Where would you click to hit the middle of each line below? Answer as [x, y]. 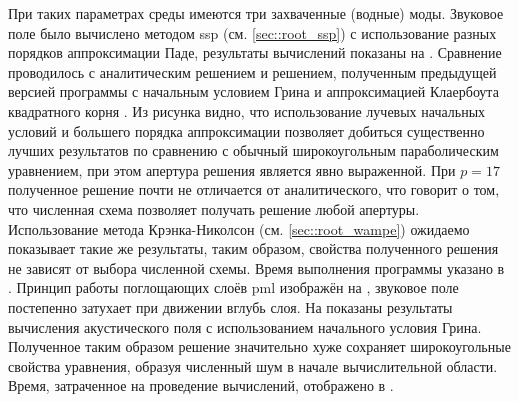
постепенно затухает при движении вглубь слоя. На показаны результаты [230, 306]
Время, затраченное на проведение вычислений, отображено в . [201, 385]
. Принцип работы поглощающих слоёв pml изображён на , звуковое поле [233, 287]
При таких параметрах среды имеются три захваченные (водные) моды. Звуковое [256, 13]
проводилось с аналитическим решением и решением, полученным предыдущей [252, 71]
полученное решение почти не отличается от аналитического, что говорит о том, [254, 189]
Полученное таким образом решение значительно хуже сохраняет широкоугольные [259, 346]
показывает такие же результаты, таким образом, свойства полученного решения [253, 248]
